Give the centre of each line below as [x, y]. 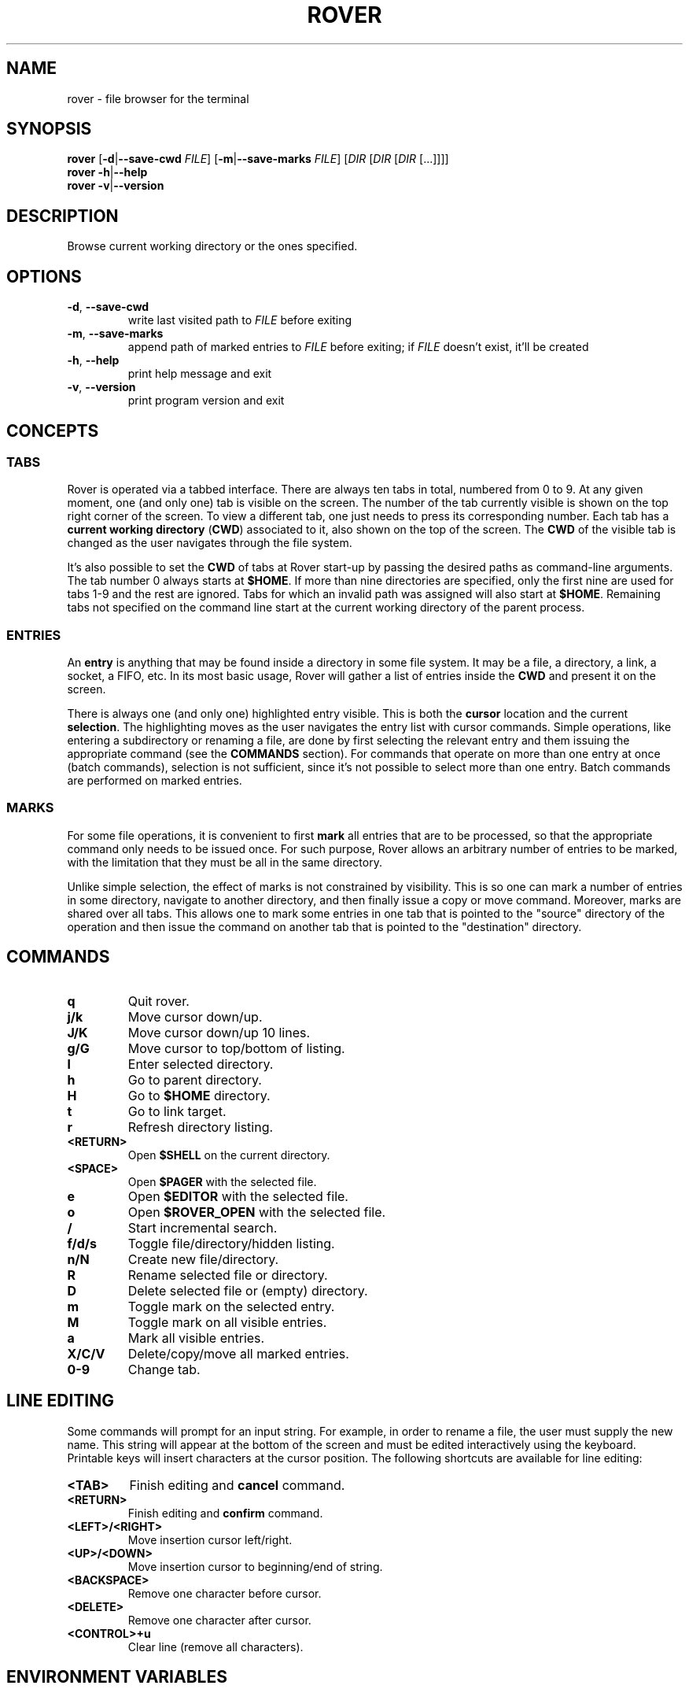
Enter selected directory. [201, 1064]
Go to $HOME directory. [199, 1095]
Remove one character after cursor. [219, 1620]
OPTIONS [44, 276]
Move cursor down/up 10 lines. [219, 1032]
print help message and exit [200, 374]
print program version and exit [206, 401]
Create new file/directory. [203, 1259]
